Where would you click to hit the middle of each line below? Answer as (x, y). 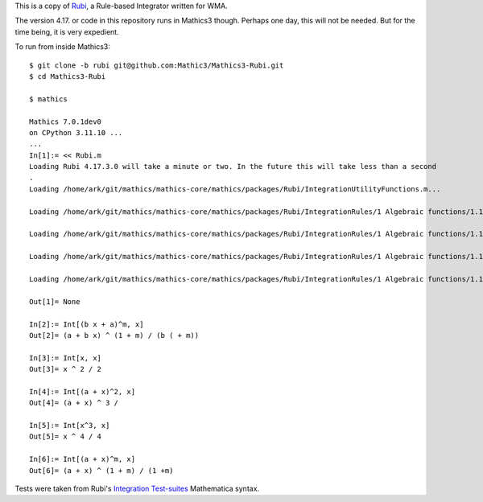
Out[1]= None (55, 301)
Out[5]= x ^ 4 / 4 (66, 437)
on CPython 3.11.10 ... (76, 132)
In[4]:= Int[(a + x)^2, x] (83, 391)
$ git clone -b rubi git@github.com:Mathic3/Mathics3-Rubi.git (157, 65)
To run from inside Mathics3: (62, 47)
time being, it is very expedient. (67, 31)
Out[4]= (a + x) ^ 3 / (74, 403)
